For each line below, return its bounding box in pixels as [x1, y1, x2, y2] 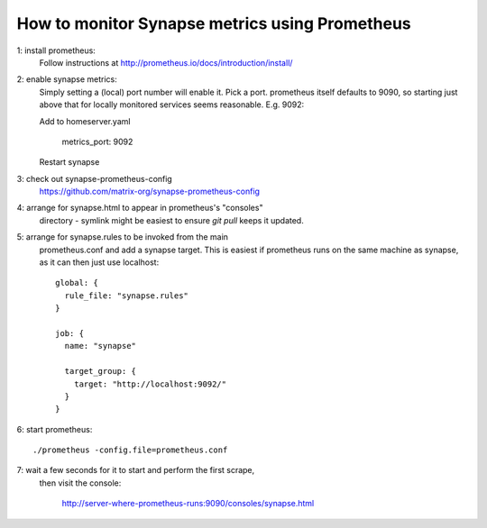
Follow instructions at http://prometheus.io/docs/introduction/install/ [39, 57, 293, 68]
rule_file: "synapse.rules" [64, 290, 189, 301]
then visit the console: [39, 478, 122, 488]
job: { [55, 328, 85, 338]
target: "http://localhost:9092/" [73, 378, 227, 389]
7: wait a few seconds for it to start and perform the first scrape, [16, 465, 255, 476]
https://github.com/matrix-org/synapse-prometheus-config [39, 186, 261, 197]
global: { [55, 278, 98, 288]
